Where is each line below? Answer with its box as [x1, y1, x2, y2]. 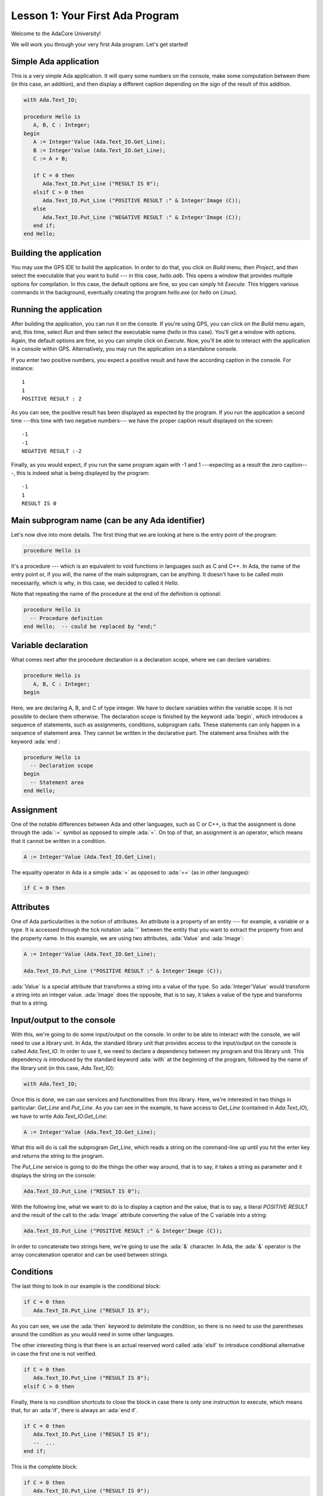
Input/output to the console [11, 1015, 116, 1026]
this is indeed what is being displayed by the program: [16, 469, 150, 476]
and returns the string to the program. [11, 1152, 105, 1159]
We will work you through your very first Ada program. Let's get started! [11, 41, 188, 48]
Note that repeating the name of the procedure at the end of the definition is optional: [11, 590, 221, 598]
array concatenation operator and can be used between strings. [11, 1251, 169, 1258]
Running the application [11, 304, 102, 314]
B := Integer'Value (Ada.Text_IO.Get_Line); [33, 147, 166, 154]
